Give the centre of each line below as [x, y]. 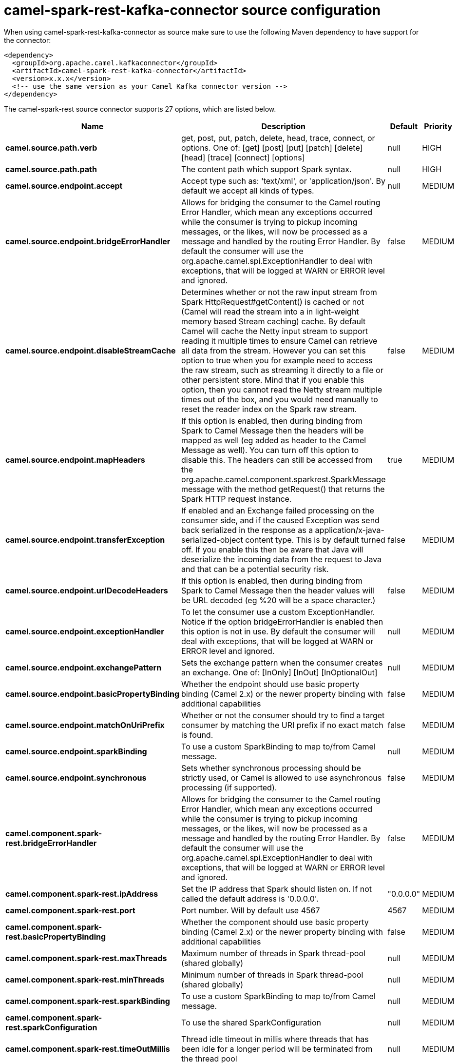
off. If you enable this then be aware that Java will [272, 549]
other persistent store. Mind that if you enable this [273, 380]
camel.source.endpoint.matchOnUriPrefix [85, 725]
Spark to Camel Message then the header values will [278, 590]
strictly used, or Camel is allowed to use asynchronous [282, 778]
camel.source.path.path [51, 169]
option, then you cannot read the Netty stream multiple [282, 389]
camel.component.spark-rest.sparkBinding [88, 1001]
